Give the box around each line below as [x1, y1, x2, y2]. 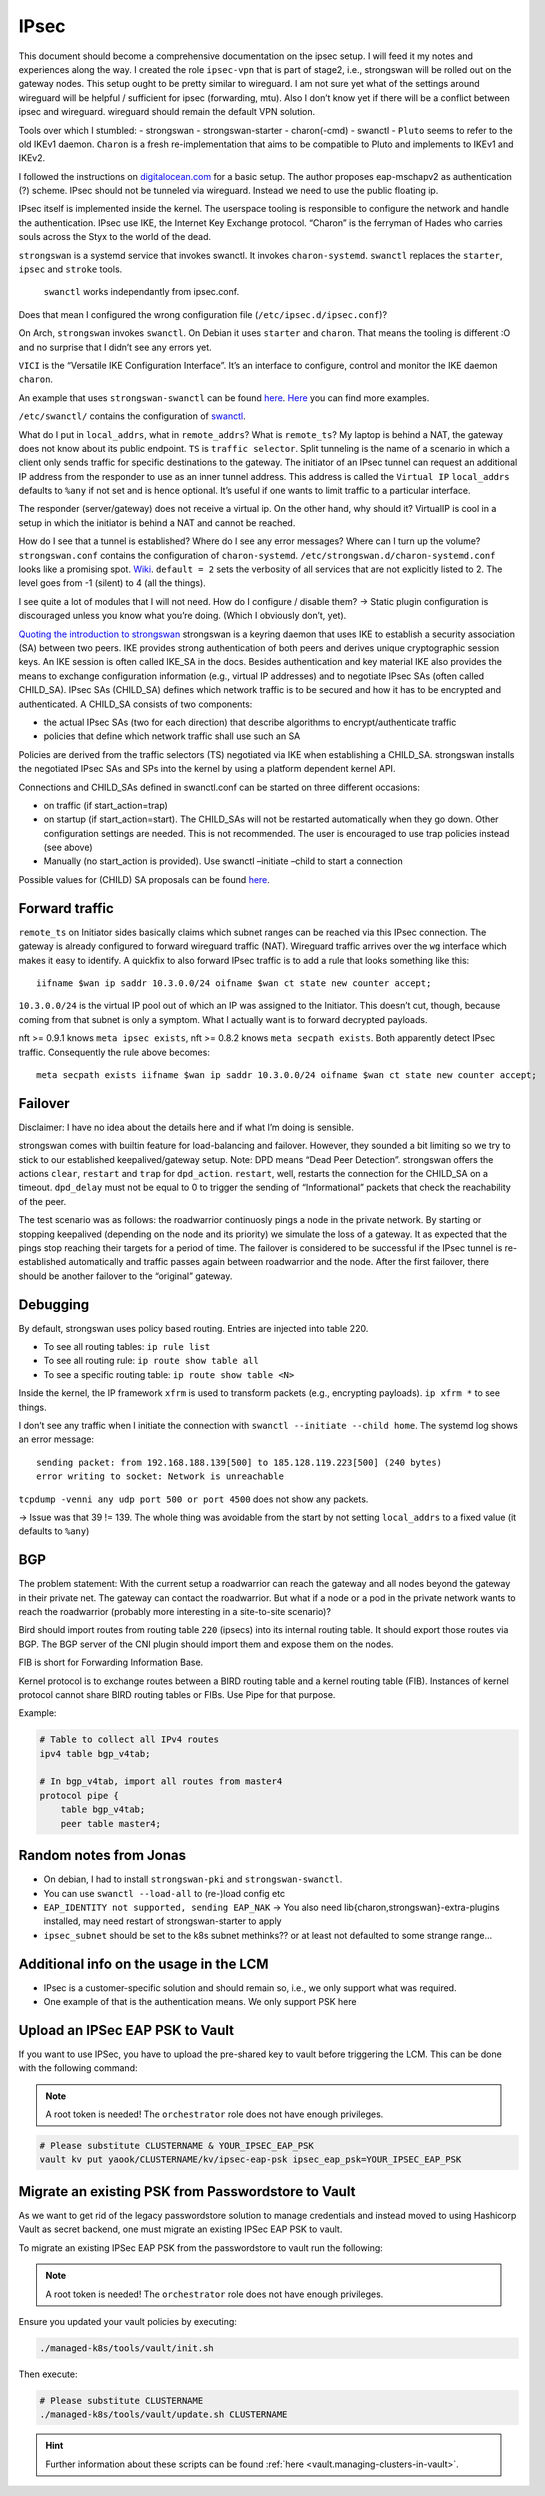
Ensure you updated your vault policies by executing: [18, 2315, 237, 2327]
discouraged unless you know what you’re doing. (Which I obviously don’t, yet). [18, 610, 347, 622]
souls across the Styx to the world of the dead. [18, 231, 212, 243]
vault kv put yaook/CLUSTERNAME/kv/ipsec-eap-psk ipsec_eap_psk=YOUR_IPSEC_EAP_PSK [39, 2154, 462, 2165]
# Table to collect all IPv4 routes [39, 1734, 220, 1745]
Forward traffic [18, 900, 114, 917]
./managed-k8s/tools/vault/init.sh [39, 2342, 214, 2354]
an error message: [18, 1433, 95, 1445]
